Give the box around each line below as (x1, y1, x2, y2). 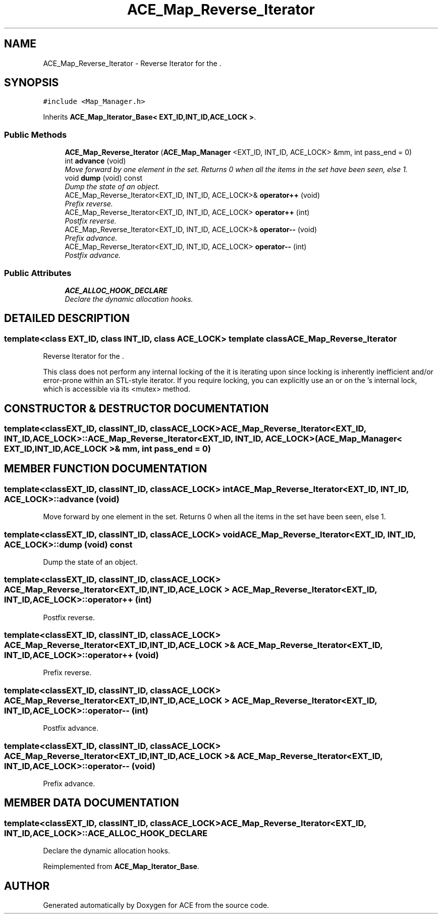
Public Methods (4, 129, 67, 140)
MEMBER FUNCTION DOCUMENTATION (4, 462, 207, 475)
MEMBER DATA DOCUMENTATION (4, 796, 179, 809)
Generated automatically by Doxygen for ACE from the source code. (43, 901, 269, 910)
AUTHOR (4, 879, 50, 892)
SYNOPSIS (4, 76, 59, 89)
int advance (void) (65, 156, 126, 166)
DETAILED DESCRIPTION (4, 312, 130, 325)
